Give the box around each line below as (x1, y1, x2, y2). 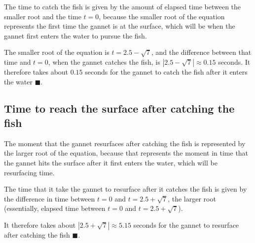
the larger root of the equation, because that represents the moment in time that (4, 148, 249, 158)
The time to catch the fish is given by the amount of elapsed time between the (4, 1, 241, 11)
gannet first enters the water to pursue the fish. (4, 30, 147, 40)
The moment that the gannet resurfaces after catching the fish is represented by (4, 138, 246, 148)
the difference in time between (4, 193, 95, 203)
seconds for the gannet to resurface (133, 219, 239, 230)
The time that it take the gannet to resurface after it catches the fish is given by (4, 184, 247, 194)
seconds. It (218, 56, 251, 67)
